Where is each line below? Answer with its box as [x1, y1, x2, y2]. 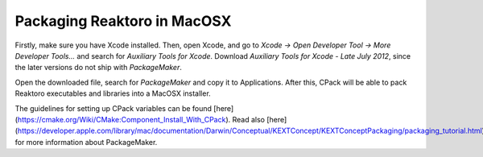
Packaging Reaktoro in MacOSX [14, 12, 232, 30]
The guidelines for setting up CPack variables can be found [14, 103, 213, 113]
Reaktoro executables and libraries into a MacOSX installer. [14, 89, 211, 98]
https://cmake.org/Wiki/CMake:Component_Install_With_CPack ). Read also [17, 114, 266, 124]
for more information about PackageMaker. [14, 137, 158, 147]
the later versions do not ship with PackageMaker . [14, 63, 183, 72]
